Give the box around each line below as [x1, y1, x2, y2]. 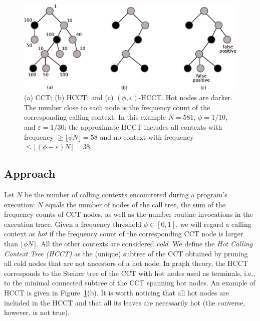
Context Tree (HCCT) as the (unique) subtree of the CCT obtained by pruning [4, 248, 248, 258]
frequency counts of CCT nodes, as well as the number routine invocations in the [4, 209, 253, 219]
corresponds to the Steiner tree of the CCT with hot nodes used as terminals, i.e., [4, 267, 255, 278]
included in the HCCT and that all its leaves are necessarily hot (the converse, [4, 297, 245, 307]
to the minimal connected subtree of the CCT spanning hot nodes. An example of [4, 277, 255, 288]
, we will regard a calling [176, 218, 251, 229]
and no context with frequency [100, 131, 194, 142]
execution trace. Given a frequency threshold [4, 218, 142, 229]
